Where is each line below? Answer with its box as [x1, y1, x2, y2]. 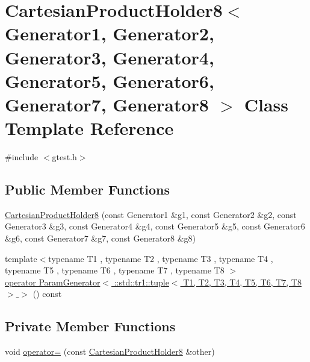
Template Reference [5, 116, 174, 140]
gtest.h [52, 151, 77, 163]
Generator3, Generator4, [5, 45, 214, 69]
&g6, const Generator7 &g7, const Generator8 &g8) [5, 232, 196, 245]
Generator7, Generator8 [5, 92, 209, 116]
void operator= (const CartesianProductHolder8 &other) [5, 345, 215, 358]
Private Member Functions [5, 317, 176, 335]
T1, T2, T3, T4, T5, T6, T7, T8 [183, 275, 302, 288]
